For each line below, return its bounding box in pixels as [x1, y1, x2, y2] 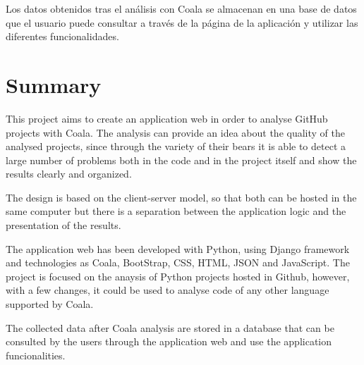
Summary [6, 70, 102, 99]
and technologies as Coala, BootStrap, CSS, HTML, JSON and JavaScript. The [6, 255, 350, 270]
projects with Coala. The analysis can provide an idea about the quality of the [6, 125, 345, 140]
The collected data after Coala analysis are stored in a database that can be [6, 320, 334, 335]
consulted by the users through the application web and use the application [6, 334, 332, 349]
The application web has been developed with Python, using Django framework [6, 241, 350, 256]
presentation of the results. [6, 218, 121, 233]
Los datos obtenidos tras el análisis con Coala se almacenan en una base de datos [6, 1, 357, 16]
